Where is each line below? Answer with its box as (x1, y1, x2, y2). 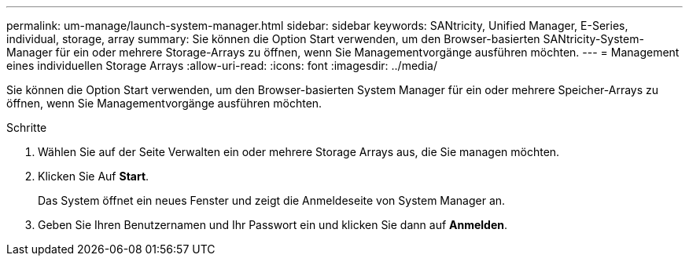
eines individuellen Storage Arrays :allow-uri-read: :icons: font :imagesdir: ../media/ (6, 59, 437, 72)
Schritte (6, 121, 47, 134)
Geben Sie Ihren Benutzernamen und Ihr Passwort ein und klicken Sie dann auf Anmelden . (38, 218, 508, 231)
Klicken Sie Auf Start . (38, 169, 149, 183)
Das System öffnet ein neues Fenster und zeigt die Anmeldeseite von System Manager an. (38, 194, 506, 207)
